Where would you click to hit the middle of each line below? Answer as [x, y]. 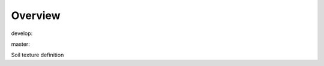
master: [20, 44]
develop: [22, 33]
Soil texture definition [37, 55]
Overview [36, 15]
